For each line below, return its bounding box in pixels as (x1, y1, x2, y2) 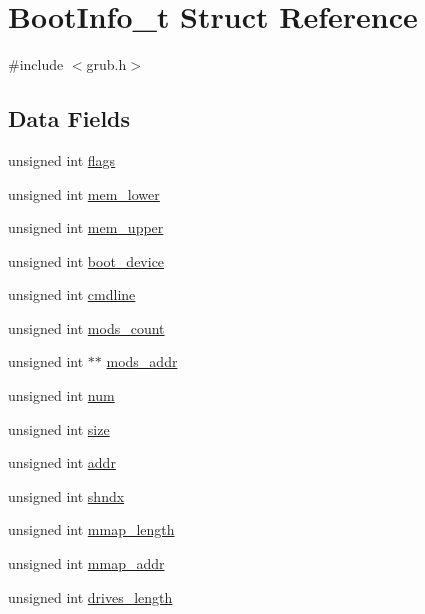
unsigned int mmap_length (8, 519, 175, 540)
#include (8, 54, 64, 75)
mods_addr (106, 351, 178, 372)
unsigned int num (8, 385, 115, 406)
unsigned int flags (8, 149, 116, 170)
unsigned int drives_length (8, 586, 173, 607)
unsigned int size (8, 418, 110, 439)
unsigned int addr (8, 452, 116, 473)
